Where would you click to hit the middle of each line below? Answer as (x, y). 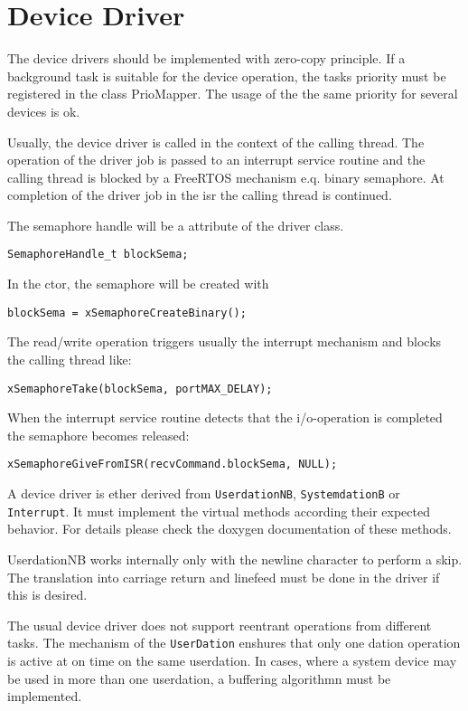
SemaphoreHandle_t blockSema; (98, 255)
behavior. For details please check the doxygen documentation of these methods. (229, 529)
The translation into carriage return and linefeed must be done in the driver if (224, 577)
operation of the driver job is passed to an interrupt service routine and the (216, 160)
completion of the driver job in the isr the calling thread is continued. (200, 195)
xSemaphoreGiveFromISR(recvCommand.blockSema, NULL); (173, 465)
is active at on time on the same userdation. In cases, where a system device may (232, 660)
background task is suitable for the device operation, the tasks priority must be (227, 76)
